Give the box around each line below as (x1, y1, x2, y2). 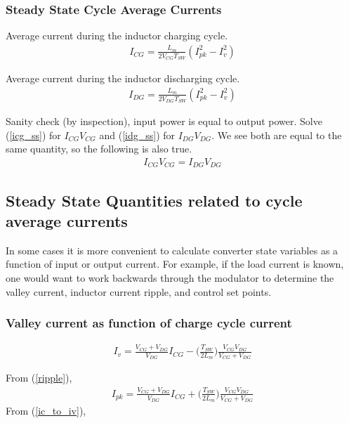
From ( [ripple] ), (6, 370, 72, 385)
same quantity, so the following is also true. (6, 141, 192, 156)
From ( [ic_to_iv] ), (6, 403, 86, 417)
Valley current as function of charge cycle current (6, 314, 292, 332)
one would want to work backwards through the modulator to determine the (6, 270, 334, 285)
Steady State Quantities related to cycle (6, 189, 303, 211)
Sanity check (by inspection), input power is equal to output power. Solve (6, 113, 322, 128)
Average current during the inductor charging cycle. (6, 28, 228, 43)
